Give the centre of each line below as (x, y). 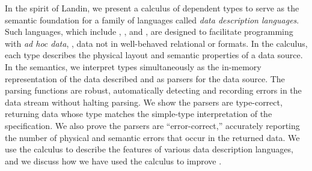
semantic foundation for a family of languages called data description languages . (152, 19)
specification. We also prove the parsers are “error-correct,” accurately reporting (152, 125)
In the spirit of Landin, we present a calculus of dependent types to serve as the (152, 8)
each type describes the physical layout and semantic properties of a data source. (154, 55)
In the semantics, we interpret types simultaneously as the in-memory (133, 66)
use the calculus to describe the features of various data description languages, (149, 149)
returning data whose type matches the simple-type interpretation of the (139, 114)
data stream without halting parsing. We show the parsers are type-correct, (144, 102)
